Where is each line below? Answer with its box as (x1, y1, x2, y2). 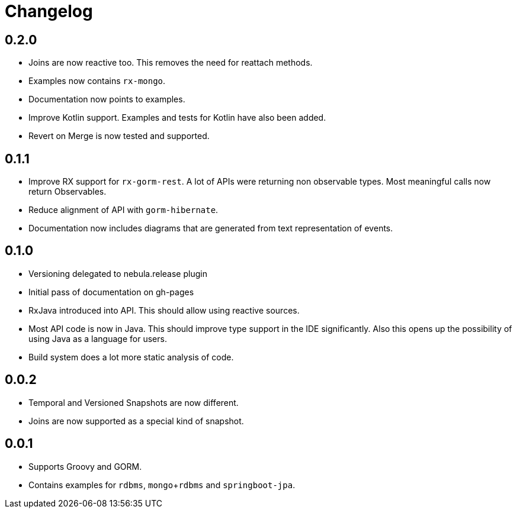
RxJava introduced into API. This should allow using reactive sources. (28, 305, 300, 315)
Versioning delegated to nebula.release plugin (28, 268, 207, 279)
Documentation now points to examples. (28, 94, 185, 105)
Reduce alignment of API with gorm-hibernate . (28, 205, 219, 215)
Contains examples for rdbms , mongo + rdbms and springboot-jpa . (28, 479, 296, 490)
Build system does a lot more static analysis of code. (28, 351, 234, 362)
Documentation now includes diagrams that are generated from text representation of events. (28, 223, 393, 234)
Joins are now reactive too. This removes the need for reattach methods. (28, 57, 313, 68)
